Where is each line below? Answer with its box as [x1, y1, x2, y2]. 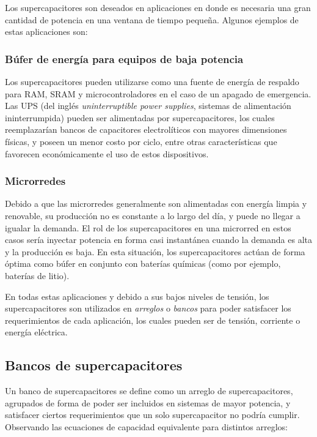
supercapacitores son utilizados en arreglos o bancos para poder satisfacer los [5, 302, 291, 315]
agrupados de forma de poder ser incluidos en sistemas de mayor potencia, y [5, 396, 291, 409]
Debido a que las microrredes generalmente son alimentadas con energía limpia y [5, 197, 307, 210]
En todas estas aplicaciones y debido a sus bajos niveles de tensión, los [5, 289, 269, 302]
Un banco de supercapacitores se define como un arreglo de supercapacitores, [5, 384, 293, 397]
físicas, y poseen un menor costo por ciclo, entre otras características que [5, 135, 277, 148]
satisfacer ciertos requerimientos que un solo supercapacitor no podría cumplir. [5, 408, 300, 421]
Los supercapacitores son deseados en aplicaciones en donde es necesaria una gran [5, 1, 311, 13]
